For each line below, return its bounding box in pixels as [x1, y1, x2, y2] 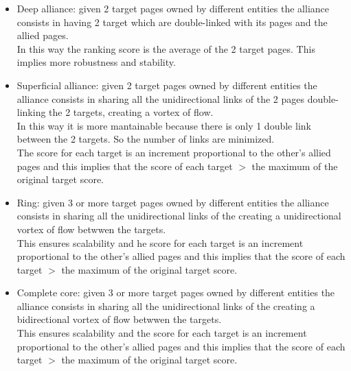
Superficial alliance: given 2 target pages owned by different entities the [16, 77, 317, 92]
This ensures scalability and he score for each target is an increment [16, 235, 304, 250]
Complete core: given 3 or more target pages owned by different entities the [16, 285, 335, 300]
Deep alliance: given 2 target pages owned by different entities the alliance [16, 1, 330, 15]
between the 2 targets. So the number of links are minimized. [16, 132, 275, 146]
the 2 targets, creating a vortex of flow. [49, 105, 214, 119]
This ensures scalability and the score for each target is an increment [16, 326, 307, 340]
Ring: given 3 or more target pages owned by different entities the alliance [16, 195, 329, 209]
